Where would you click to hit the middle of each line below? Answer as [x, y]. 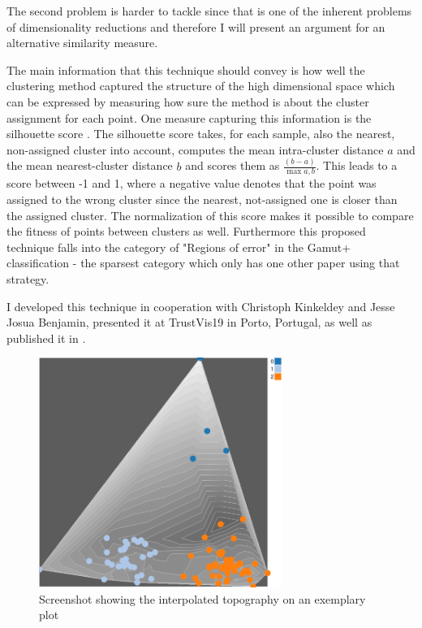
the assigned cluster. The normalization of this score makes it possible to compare [210, 215]
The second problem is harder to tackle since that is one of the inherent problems [209, 11]
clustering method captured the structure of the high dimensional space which [201, 86]
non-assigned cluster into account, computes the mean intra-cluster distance [195, 149]
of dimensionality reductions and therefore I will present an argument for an [196, 26]
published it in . [46, 338]
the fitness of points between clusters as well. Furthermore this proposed [186, 231]
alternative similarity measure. [82, 43]
